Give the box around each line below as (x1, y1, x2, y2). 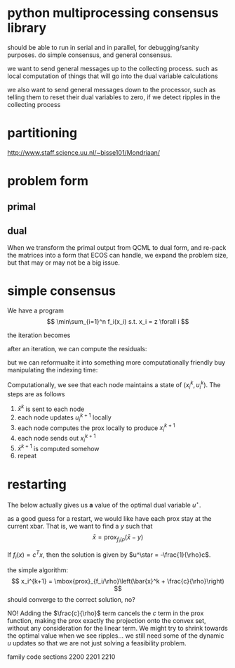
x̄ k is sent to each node (17, 403, 85, 413)
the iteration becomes (7, 331, 71, 339)
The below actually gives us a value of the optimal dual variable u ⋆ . (7, 500, 201, 509)
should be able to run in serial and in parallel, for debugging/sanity (7, 43, 199, 51)
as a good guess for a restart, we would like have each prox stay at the (7, 514, 212, 522)
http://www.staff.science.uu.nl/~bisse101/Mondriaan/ (7, 148, 160, 156)
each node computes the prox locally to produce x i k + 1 (17, 422, 175, 434)
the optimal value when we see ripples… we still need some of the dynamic (7, 631, 224, 640)
